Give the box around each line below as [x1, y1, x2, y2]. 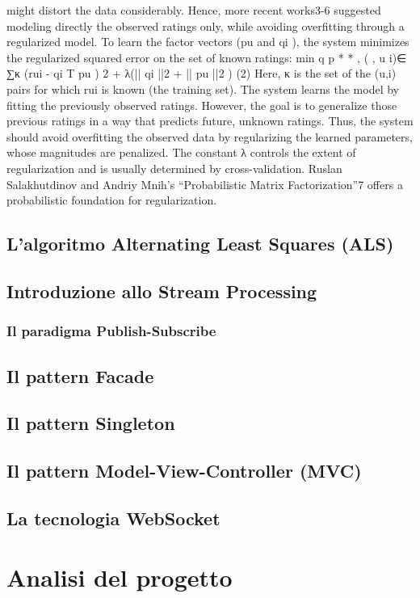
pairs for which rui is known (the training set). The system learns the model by [6, 80, 399, 97]
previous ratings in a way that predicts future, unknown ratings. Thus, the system [6, 112, 414, 129]
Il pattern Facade [6, 363, 154, 388]
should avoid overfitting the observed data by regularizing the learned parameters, [6, 128, 413, 145]
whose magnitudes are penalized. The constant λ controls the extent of [6, 144, 356, 161]
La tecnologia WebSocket [6, 505, 220, 530]
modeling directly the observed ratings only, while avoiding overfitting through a [6, 17, 405, 34]
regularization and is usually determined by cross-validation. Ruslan [6, 159, 342, 176]
